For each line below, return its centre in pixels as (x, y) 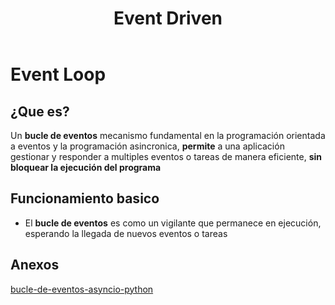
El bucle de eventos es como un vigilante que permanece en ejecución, (173, 223)
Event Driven (168, 18)
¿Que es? (40, 111)
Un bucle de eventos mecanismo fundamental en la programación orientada (168, 135)
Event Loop (58, 74)
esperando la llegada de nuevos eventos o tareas (126, 233)
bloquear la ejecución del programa (86, 167)
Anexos (35, 265)
